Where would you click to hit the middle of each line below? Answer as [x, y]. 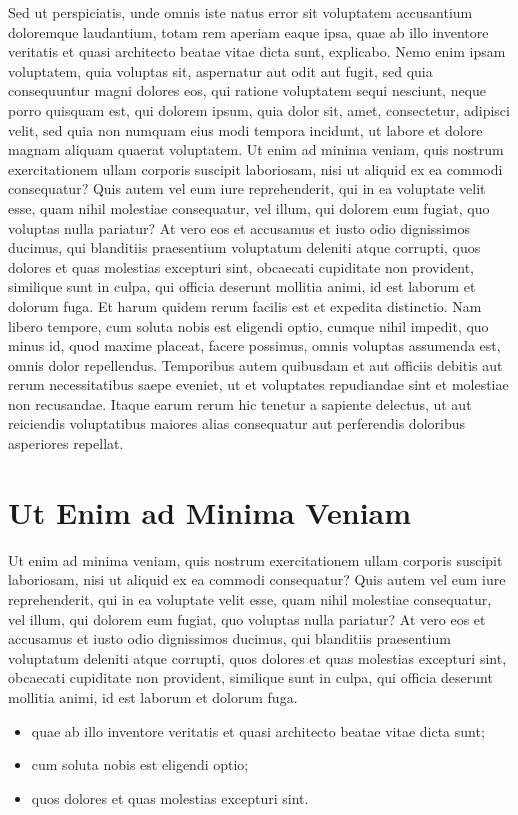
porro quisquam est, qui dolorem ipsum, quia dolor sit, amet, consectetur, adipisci [259, 109]
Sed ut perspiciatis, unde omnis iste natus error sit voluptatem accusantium [240, 12]
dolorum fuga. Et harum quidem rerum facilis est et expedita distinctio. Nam [245, 305]
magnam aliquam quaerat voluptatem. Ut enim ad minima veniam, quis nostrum [256, 149]
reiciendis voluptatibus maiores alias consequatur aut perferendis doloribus [236, 423]
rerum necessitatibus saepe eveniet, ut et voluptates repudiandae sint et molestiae [258, 384]
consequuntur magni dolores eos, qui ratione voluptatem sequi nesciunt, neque [247, 90]
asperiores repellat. [66, 443]
